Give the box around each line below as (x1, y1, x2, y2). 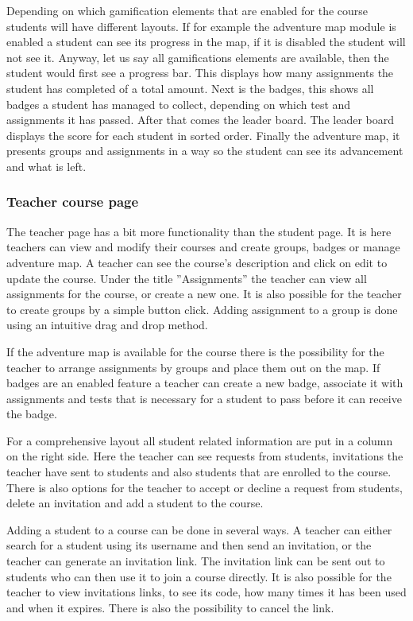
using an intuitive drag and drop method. (6, 316, 208, 333)
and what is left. (6, 157, 87, 174)
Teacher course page (6, 192, 139, 212)
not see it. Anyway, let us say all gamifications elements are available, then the (6, 49, 389, 65)
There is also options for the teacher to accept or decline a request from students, (6, 479, 403, 495)
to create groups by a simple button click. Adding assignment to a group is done (6, 301, 398, 317)
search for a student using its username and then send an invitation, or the (6, 537, 372, 553)
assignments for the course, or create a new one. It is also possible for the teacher (6, 285, 402, 302)
